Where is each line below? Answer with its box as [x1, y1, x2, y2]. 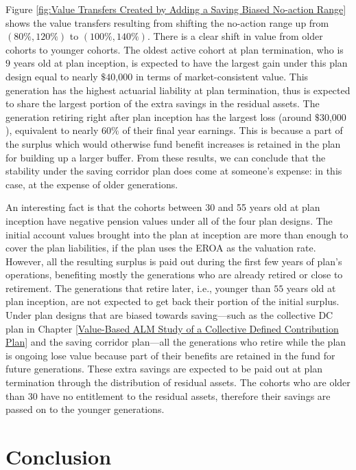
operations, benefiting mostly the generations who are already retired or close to [5, 267, 343, 282]
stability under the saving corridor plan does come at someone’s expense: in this [5, 164, 342, 178]
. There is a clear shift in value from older [147, 29, 323, 43]
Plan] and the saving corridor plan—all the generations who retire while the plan [5, 335, 346, 349]
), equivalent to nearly [5, 123, 99, 137]
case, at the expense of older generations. [5, 177, 178, 191]
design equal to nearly [5, 69, 98, 83]
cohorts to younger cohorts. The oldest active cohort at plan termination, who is [5, 42, 344, 56]
